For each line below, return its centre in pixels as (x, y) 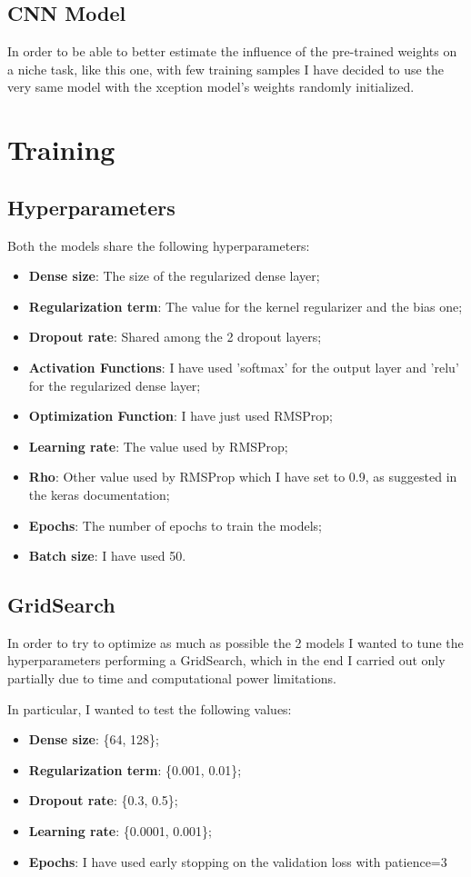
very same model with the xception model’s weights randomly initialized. (211, 87)
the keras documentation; (99, 494)
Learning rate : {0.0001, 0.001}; (120, 831)
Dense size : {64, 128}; (94, 739)
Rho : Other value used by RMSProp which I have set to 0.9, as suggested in (243, 477)
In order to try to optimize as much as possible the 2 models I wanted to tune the (235, 642)
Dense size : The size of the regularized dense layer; (174, 276)
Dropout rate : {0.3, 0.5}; (103, 800)
